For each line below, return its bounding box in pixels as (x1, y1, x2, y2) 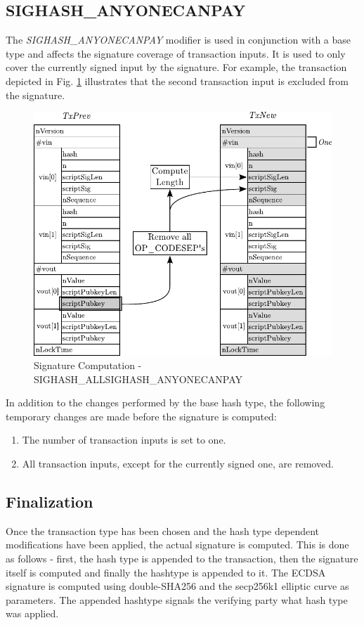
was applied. (6, 606, 59, 621)
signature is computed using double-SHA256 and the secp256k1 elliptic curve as (6, 579, 349, 593)
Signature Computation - (34, 358, 142, 373)
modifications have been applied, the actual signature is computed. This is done (6, 537, 349, 552)
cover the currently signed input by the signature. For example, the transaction (6, 60, 347, 75)
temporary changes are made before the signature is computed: (6, 408, 277, 423)
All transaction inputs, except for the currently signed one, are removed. (22, 456, 334, 471)
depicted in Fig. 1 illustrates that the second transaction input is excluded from (6, 73, 349, 88)
